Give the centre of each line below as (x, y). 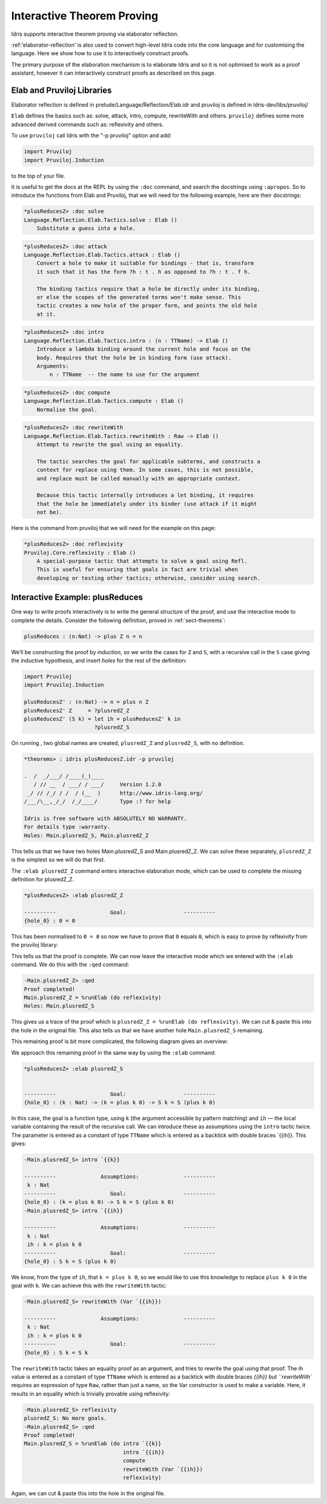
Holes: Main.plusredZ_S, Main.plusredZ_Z (86, 835)
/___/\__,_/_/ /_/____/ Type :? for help (97, 802)
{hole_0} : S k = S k (56, 1353)
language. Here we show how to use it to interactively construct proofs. (100, 53)
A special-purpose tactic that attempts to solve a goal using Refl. (142, 561)
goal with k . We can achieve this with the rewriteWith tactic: (89, 1286)
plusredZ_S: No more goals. (65, 1418)
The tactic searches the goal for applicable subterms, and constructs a (148, 461)
